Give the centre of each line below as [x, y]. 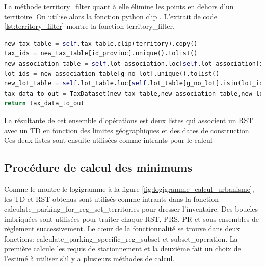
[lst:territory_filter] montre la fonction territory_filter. [89, 26]
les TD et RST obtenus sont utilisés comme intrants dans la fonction [111, 199]
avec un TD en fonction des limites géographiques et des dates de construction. [128, 130]
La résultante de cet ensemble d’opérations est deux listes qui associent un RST [129, 120]
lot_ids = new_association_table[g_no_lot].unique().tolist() [112, 73]
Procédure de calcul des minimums [98, 168]
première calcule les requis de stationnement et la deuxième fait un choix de [123, 248]
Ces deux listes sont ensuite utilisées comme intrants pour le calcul [108, 140]
